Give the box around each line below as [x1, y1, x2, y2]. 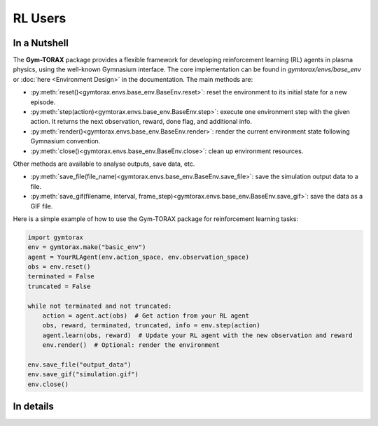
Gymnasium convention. [30, 137, 101, 145]
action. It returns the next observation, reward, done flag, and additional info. [30, 118, 252, 126]
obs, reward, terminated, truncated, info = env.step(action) [42, 322, 260, 329]
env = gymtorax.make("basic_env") [27, 243, 146, 251]
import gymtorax [27, 233, 84, 241]
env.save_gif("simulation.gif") [27, 371, 139, 378]
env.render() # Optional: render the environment [42, 341, 220, 349]
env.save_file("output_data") [27, 360, 132, 369]
